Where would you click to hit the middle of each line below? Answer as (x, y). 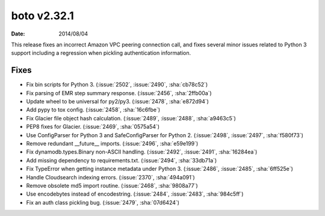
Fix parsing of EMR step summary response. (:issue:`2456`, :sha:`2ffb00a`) (119, 93)
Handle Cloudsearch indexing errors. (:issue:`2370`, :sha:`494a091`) (110, 177)
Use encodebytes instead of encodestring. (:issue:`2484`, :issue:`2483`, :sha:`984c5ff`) (135, 194)
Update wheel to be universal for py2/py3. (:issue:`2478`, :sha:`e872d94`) (117, 102)
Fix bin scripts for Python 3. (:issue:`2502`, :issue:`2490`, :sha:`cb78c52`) (117, 85)
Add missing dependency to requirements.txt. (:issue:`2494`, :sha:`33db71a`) (122, 160)
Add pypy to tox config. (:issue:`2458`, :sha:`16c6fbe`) (93, 110)
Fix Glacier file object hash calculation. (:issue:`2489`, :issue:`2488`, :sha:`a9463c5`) (131, 118)
